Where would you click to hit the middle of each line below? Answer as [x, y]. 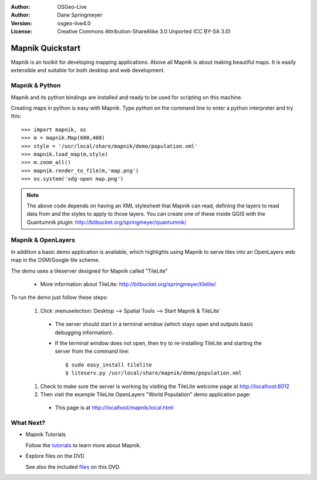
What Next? [28, 423]
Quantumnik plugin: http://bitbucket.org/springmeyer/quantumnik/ [107, 222]
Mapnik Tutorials [45, 434]
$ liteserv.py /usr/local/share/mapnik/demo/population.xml [154, 373]
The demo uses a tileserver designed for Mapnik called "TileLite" [90, 271]
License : [21, 32]
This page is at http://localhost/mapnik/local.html [114, 408]
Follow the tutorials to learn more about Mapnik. [83, 445]
